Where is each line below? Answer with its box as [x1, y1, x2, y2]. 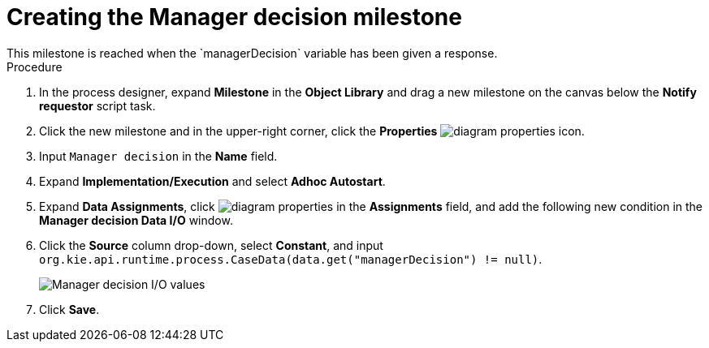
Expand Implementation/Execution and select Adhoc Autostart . [39, 174, 386, 188]
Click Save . [39, 302, 100, 316]
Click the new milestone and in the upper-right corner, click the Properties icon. [39, 123, 585, 138]
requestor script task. [39, 98, 156, 113]
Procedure [6, 59, 63, 74]
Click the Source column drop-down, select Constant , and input [39, 238, 383, 252]
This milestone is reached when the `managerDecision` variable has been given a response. [6, 45, 498, 60]
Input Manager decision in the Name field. [39, 148, 278, 163]
